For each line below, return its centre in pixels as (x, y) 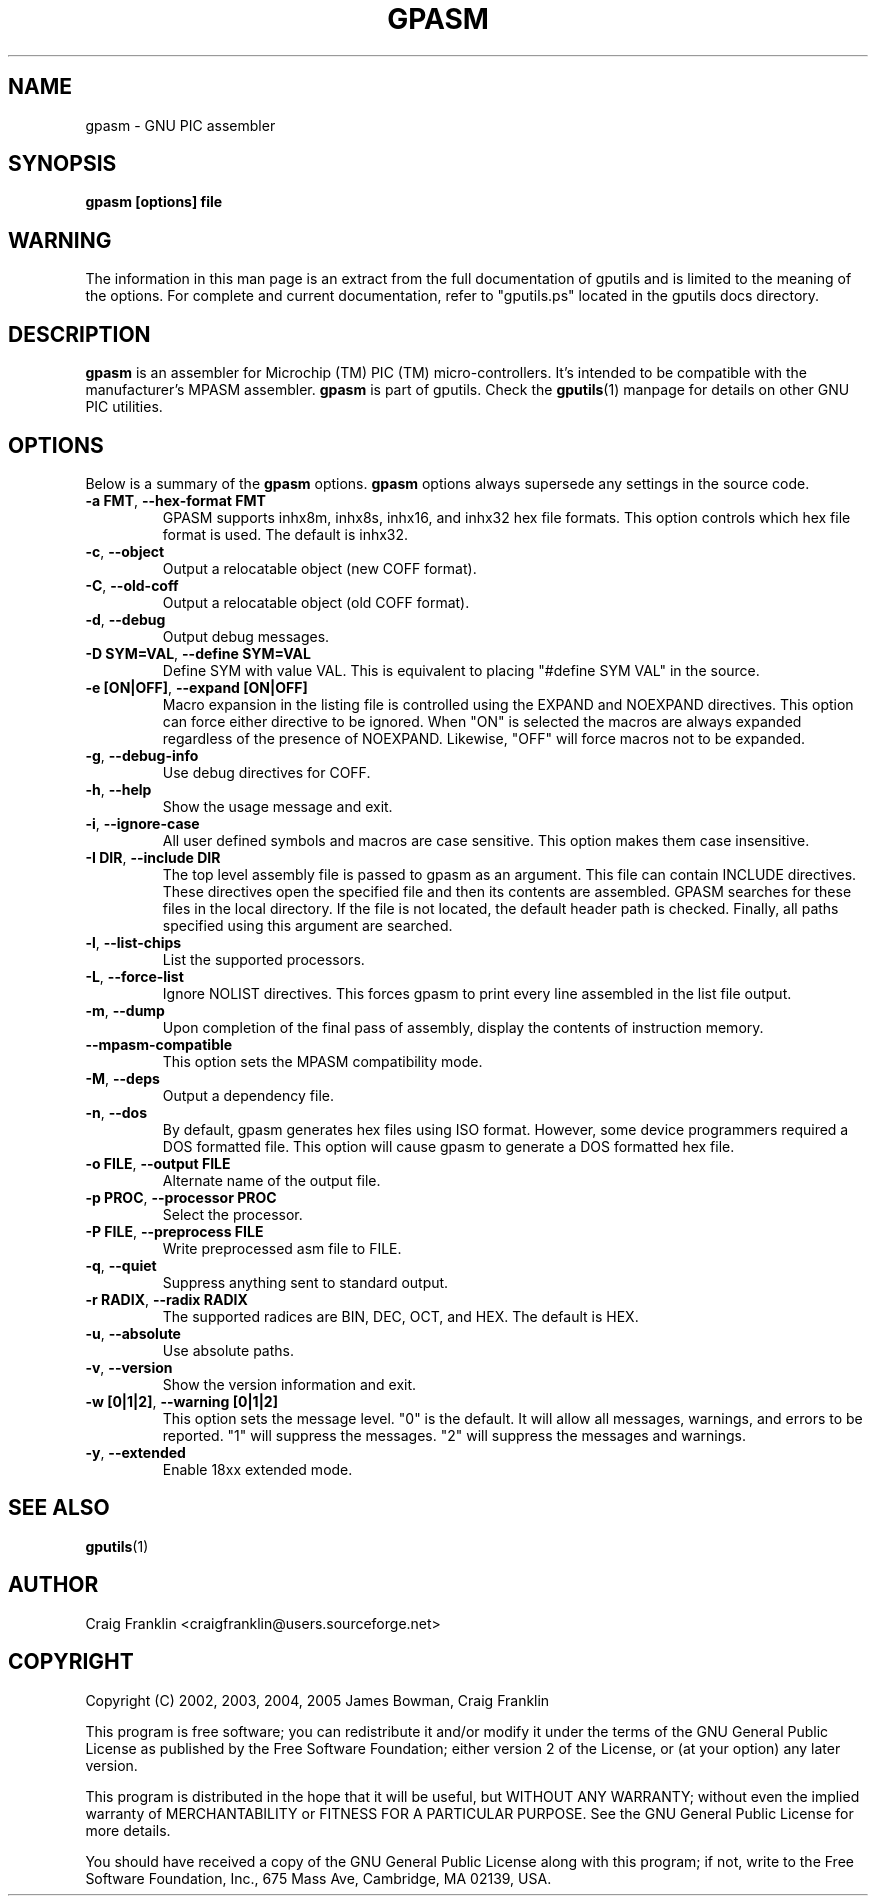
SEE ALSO (59, 1508)
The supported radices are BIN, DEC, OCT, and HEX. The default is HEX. (400, 1316)
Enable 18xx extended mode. (257, 1469)
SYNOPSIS (62, 164)
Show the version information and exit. (289, 1384)
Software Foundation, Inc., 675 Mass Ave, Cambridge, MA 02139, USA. (318, 1878)
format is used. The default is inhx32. (285, 534)
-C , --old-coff (132, 585)
